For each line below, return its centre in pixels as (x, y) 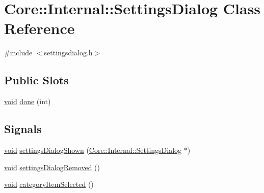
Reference (39, 28)
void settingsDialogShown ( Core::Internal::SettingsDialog (93, 150)
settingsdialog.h (68, 53)
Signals (23, 129)
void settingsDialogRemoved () (52, 167)
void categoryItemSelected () (49, 184)
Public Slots (36, 80)
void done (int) (28, 101)
